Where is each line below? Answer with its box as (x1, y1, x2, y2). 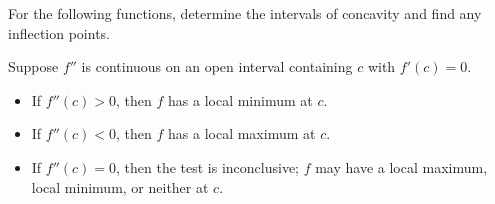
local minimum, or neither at (31, 176, 209, 197)
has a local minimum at (168, 89, 313, 110)
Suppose (8, 56, 59, 77)
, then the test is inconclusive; (116, 156, 300, 177)
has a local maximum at (168, 123, 316, 144)
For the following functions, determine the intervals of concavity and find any (8, 3, 482, 23)
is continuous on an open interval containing (81, 56, 353, 77)
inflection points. (8, 22, 110, 43)
